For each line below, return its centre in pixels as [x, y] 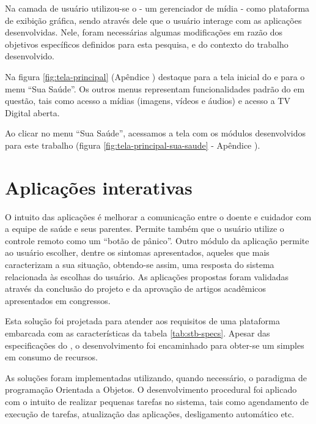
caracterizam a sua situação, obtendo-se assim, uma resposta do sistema [140, 265]
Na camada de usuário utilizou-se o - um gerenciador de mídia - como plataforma [157, 8]
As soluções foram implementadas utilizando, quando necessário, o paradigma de [156, 377]
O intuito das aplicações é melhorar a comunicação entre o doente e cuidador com [158, 216]
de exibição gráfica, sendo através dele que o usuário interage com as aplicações [153, 20]
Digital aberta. [32, 112]
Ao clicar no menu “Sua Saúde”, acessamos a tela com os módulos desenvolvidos [156, 133]
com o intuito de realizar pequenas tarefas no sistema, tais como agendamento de [157, 401]
